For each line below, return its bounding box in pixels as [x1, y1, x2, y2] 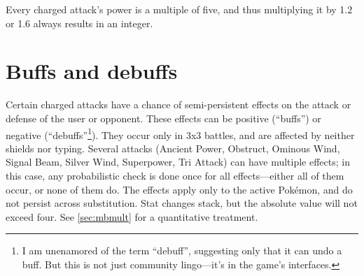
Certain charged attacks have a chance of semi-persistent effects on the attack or [6, 97, 351, 112]
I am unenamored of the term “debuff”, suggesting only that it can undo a [22, 243, 342, 258]
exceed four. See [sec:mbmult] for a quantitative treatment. [6, 209, 258, 224]
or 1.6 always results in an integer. [6, 15, 153, 30]
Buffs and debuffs [6, 57, 178, 85]
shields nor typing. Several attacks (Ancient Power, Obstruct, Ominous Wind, [6, 140, 340, 155]
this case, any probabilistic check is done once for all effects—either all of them [6, 168, 344, 182]
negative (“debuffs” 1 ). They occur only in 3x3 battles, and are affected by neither [6, 125, 355, 142]
